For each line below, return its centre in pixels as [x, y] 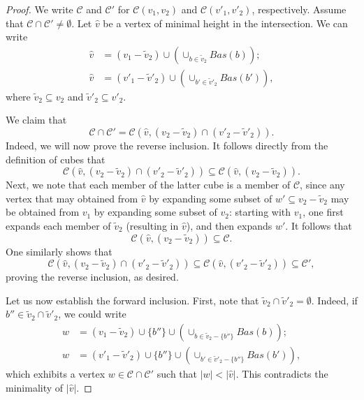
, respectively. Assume [299, 9]
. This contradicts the [282, 374]
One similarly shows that [59, 251]
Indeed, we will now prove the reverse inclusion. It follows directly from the [167, 146]
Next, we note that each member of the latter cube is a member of [148, 185]
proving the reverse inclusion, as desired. [92, 277]
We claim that [36, 120]
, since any [322, 185]
